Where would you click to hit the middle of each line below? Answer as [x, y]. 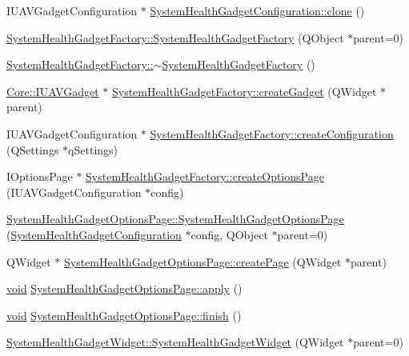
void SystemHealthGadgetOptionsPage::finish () [124, 315]
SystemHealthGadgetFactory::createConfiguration [272, 133]
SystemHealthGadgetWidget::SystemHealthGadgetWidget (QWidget [175, 342]
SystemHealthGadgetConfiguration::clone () [257, 10]
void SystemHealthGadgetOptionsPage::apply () [124, 288]
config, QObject [229, 234]
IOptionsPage [40, 176]
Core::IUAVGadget [53, 91]
